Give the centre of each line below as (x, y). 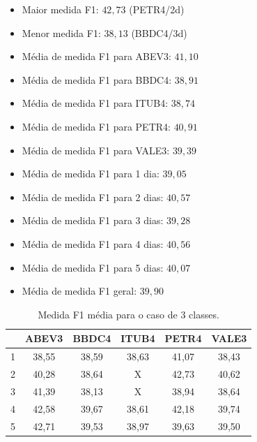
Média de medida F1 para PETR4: (96, 126)
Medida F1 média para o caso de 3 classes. (128, 314)
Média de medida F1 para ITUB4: (95, 103)
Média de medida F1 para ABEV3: (96, 56)
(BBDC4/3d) (159, 32)
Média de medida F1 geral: (79, 291)
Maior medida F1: (60, 9)
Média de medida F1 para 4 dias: (93, 243)
